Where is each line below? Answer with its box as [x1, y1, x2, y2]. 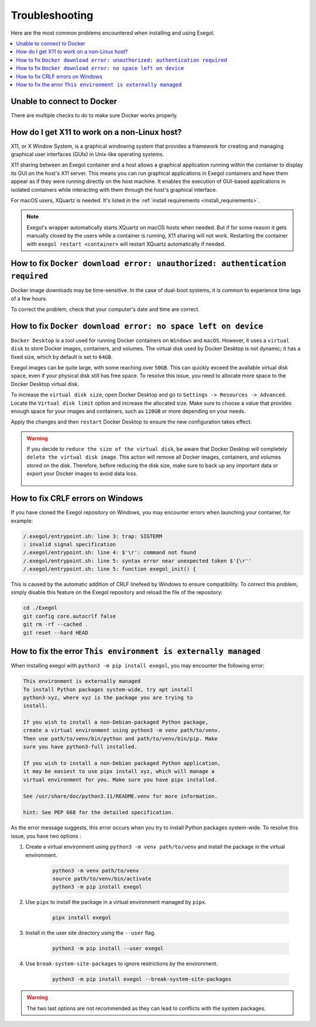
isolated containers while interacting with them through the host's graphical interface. [11, 186, 218, 193]
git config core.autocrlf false [23, 613, 116, 619]
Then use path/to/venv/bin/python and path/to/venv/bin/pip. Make [23, 735, 218, 742]
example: [11, 517, 33, 524]
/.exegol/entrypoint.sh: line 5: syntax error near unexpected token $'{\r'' [23, 557, 252, 564]
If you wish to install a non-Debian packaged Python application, [23, 760, 221, 767]
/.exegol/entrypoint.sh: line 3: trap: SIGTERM [23, 533, 162, 540]
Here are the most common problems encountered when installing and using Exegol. [11, 29, 215, 36]
